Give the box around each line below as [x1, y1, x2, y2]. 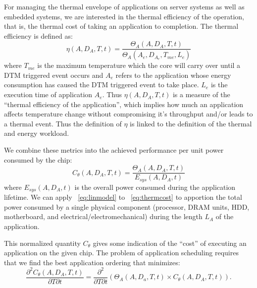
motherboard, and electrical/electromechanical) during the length [4, 211, 203, 222]
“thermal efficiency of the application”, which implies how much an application [4, 99, 244, 109]
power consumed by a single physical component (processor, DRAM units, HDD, [4, 201, 250, 212]
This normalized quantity [4, 237, 81, 248]
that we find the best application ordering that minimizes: [4, 257, 180, 267]
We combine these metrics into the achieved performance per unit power [4, 145, 224, 155]
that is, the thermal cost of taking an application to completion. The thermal [4, 21, 239, 31]
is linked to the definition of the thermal [130, 118, 252, 128]
